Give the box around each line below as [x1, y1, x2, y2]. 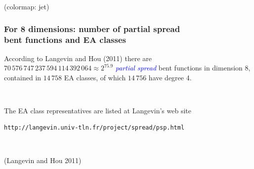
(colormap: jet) [4, 1, 49, 11]
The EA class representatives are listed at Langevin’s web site [4, 105, 191, 116]
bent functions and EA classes [4, 34, 126, 46]
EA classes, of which [64, 72, 126, 82]
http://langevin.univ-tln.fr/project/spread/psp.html [4, 124, 185, 131]
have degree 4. [148, 72, 192, 82]
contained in [4, 72, 42, 82]
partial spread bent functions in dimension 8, [115, 63, 251, 73]
